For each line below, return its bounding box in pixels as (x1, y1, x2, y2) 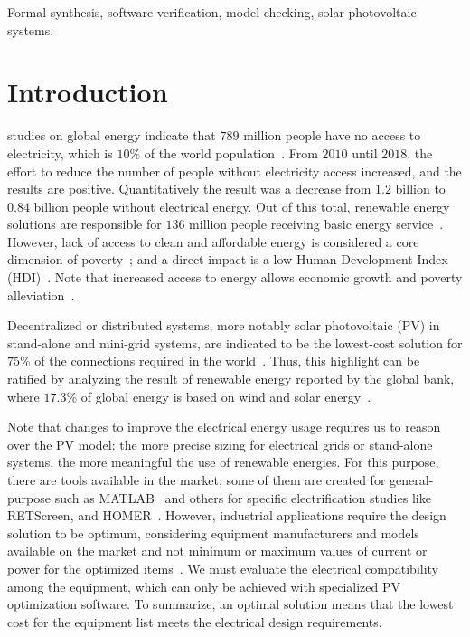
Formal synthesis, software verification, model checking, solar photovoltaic (7, 3, 417, 21)
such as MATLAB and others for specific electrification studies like (54, 488, 431, 507)
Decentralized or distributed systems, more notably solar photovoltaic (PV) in (7, 316, 440, 335)
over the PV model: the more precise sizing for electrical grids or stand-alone (7, 434, 433, 453)
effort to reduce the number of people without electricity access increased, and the (7, 161, 462, 180)
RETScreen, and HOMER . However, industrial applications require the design (7, 506, 446, 525)
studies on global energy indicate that (7, 126, 216, 145)
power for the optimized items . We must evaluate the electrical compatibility (7, 558, 439, 577)
